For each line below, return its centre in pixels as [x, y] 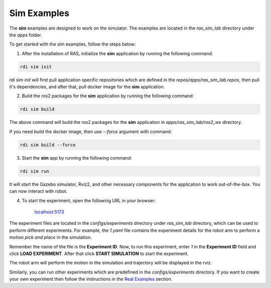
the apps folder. [26, 35]
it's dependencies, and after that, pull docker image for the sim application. [87, 87]
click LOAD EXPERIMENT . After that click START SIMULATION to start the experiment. [99, 253]
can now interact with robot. [38, 191]
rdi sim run [35, 171]
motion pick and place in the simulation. [51, 237]
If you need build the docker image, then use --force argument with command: [91, 131]
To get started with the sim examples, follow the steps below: [73, 44]
